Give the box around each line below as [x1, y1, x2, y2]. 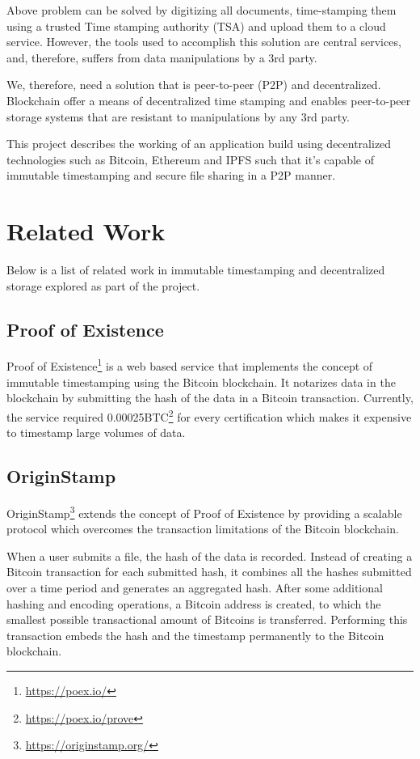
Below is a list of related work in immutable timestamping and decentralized [6, 261, 385, 278]
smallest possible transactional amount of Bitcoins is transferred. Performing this [6, 611, 408, 628]
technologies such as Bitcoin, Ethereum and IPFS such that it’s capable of [6, 151, 375, 167]
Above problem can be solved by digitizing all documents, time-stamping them [6, 2, 397, 18]
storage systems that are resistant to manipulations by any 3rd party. [6, 108, 351, 125]
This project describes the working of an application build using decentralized [6, 135, 392, 152]
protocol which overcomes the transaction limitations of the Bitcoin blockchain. [6, 520, 399, 537]
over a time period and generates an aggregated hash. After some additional [6, 579, 383, 596]
